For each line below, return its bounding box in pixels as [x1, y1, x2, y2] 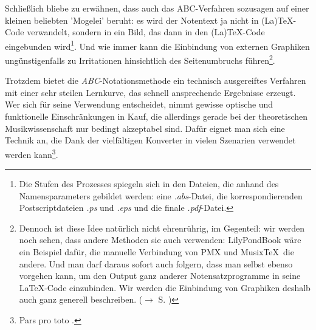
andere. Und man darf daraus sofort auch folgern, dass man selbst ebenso [19, 257, 293, 270]
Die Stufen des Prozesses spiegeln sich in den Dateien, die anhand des [19, 177, 279, 190]
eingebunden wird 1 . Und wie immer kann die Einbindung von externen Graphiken [5, 38, 310, 52]
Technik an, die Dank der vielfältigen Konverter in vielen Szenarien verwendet [5, 134, 296, 146]
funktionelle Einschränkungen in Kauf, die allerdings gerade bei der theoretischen [5, 110, 308, 123]
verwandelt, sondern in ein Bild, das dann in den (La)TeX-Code [27, 26, 265, 38]
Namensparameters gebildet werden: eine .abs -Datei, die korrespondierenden [19, 189, 303, 202]
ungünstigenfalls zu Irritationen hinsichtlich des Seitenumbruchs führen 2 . [5, 52, 275, 66]
